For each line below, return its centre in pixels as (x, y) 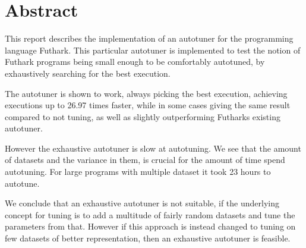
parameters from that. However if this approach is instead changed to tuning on (150, 226)
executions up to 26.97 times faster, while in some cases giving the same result (148, 105)
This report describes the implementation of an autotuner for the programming (149, 38)
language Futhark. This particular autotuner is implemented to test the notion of (153, 50)
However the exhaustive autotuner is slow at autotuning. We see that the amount (153, 148)
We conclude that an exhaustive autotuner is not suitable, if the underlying (142, 203)
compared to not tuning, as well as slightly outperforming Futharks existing (143, 116)
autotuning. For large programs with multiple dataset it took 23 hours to (138, 172)
